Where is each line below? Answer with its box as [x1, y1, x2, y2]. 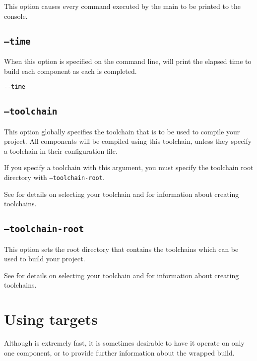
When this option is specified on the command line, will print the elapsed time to [4, 56, 252, 66]
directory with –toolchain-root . [4, 172, 105, 182]
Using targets [4, 309, 98, 329]
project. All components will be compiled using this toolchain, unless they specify [4, 136, 252, 146]
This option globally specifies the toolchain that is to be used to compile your [4, 126, 240, 136]
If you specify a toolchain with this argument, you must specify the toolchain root [4, 162, 254, 173]
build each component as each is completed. [4, 65, 137, 76]
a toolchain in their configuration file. [4, 145, 118, 156]
